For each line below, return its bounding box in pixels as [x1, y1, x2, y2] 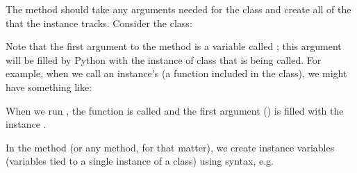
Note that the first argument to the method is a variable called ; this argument [6, 39, 342, 53]
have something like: [6, 79, 92, 94]
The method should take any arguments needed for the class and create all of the [6, 2, 351, 16]
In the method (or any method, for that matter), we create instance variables [6, 140, 335, 154]
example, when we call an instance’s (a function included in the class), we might [6, 66, 347, 81]
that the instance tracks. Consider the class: [6, 15, 192, 30]
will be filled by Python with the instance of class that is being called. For [6, 52, 322, 67]
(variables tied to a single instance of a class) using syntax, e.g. [6, 154, 274, 168]
